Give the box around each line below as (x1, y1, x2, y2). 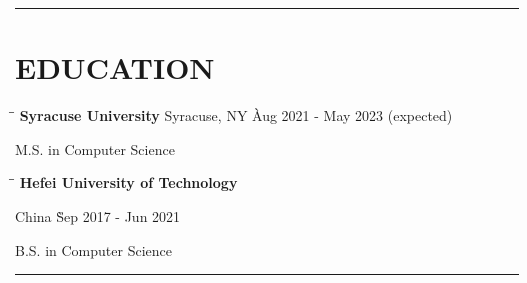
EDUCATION (15, 47, 215, 88)
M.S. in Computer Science (15, 138, 175, 159)
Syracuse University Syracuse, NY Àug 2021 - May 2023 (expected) (19, 105, 453, 126)
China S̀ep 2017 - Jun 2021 (15, 205, 181, 226)
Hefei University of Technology (19, 172, 238, 193)
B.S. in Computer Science (15, 239, 172, 260)
